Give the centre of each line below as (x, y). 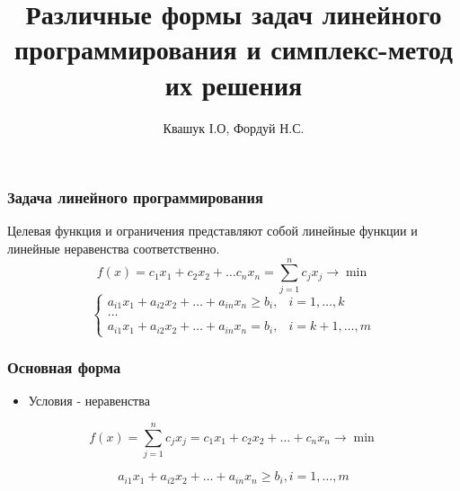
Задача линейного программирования (135, 197)
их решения (234, 84)
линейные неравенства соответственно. (114, 248)
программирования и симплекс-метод (234, 49)
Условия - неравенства (89, 401)
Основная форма (64, 367)
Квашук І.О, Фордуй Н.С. (234, 127)
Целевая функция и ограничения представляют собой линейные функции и (212, 231)
